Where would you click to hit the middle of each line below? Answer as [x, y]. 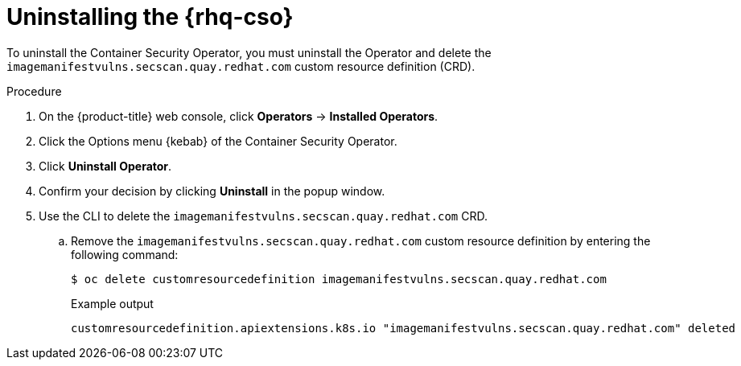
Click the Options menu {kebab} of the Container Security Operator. [218, 141]
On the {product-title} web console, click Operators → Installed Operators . [239, 116]
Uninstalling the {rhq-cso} [150, 17]
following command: [125, 254]
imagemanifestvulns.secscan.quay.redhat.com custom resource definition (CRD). [241, 66]
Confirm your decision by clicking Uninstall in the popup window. [212, 191]
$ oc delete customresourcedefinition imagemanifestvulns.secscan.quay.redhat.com [339, 279]
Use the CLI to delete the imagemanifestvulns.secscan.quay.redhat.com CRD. [263, 216]
